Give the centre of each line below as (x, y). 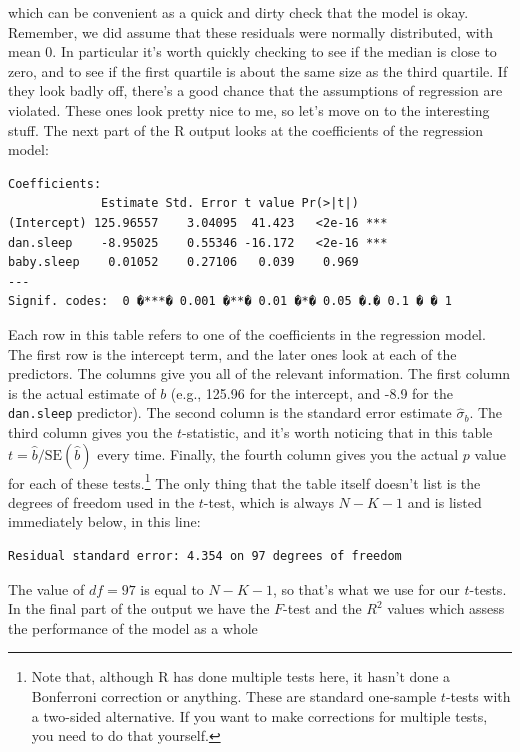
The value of (46, 588)
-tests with (478, 695)
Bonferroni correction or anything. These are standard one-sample (234, 695)
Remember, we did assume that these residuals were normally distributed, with (250, 31)
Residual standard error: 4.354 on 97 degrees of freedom (205, 555)
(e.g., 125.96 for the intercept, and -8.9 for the (311, 392)
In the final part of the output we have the (139, 608)
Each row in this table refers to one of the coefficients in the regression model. (247, 333)
